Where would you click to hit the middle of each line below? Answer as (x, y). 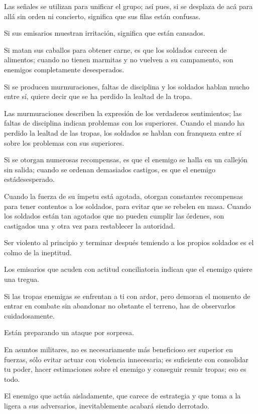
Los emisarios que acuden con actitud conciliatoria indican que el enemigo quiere (128, 269)
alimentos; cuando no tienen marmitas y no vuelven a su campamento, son (119, 60)
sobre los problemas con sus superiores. (64, 142)
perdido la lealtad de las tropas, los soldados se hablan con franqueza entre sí (123, 132)
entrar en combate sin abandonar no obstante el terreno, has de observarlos (120, 306)
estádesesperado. (29, 179)
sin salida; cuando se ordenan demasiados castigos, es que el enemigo (110, 169)
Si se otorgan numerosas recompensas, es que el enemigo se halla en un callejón (126, 160)
